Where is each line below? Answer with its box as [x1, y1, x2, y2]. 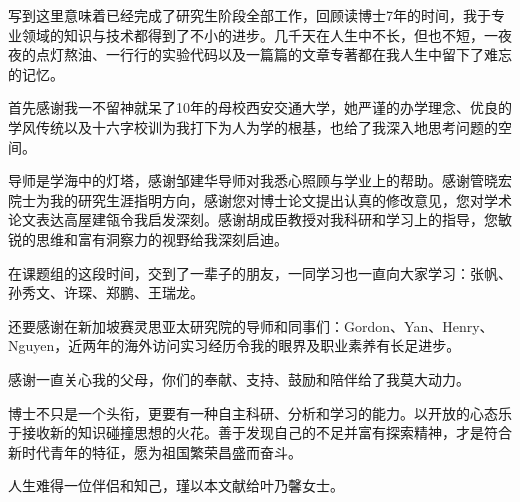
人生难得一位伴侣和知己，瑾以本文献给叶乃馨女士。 [8, 475, 344, 496]
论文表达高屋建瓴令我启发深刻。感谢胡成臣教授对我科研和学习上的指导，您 [8, 209, 498, 230]
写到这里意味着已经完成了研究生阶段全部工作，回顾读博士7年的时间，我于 [8, 5, 491, 25]
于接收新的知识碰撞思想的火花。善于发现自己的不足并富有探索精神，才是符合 [8, 422, 512, 443]
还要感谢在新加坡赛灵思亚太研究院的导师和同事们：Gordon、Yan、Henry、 [8, 315, 494, 336]
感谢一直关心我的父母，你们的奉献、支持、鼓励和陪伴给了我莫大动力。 [8, 368, 470, 389]
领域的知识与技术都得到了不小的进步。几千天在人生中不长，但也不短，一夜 [21, 24, 512, 45]
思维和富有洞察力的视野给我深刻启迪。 [35, 228, 288, 249]
